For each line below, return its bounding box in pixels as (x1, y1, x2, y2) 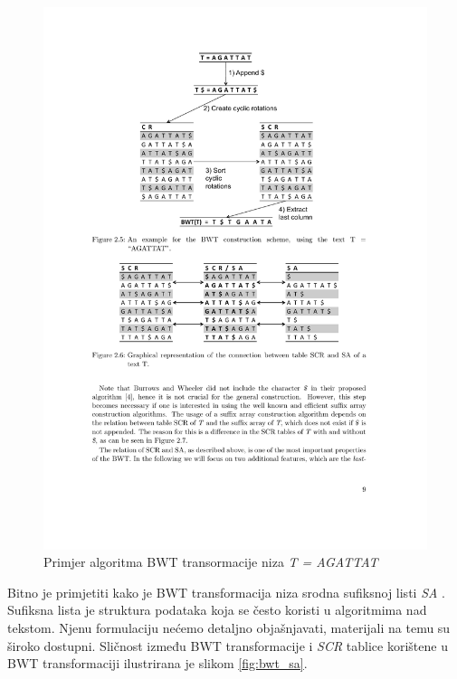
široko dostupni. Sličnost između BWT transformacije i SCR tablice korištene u (7, 636, 448, 655)
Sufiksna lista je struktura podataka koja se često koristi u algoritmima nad (7, 600, 427, 619)
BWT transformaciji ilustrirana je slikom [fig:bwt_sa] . (7, 654, 308, 673)
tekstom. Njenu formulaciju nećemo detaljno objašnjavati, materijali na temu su (7, 618, 451, 637)
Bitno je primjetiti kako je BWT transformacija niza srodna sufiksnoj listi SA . (7, 582, 445, 601)
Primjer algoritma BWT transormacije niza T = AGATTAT (43, 552, 378, 571)
